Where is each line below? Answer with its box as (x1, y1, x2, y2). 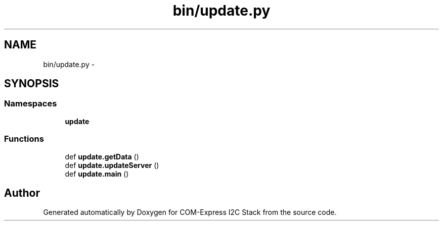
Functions (4, 134, 44, 144)
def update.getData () (65, 152, 139, 161)
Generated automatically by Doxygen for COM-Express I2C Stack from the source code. (43, 208, 337, 217)
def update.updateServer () (65, 160, 159, 170)
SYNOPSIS (4, 77, 59, 90)
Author (4, 186, 40, 199)
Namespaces (4, 98, 57, 109)
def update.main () (65, 169, 129, 178)
